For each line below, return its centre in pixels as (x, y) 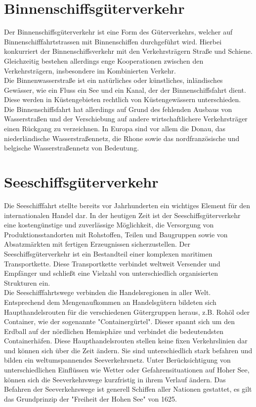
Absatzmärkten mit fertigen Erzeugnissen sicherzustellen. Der (97, 244)
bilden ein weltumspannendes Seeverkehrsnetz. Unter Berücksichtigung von (117, 360)
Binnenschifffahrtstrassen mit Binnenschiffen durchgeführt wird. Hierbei (113, 41)
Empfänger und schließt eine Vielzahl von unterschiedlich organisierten (111, 273)
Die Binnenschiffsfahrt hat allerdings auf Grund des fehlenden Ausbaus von (118, 109)
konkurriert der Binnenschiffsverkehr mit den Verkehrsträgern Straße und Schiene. (128, 51)
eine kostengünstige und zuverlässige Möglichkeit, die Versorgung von (109, 225)
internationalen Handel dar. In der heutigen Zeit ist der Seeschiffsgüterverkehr (122, 215)
